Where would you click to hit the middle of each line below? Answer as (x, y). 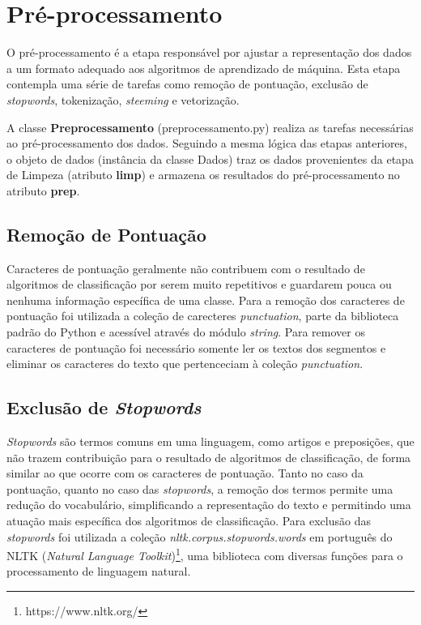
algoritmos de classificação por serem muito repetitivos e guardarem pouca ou (199, 284)
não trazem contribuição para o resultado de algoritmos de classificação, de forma (209, 457)
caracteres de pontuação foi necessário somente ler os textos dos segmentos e (196, 347)
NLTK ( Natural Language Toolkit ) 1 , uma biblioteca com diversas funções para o (205, 554)
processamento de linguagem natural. (99, 571)
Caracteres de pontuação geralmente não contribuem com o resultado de (186, 268)
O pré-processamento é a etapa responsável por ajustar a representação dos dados (209, 52)
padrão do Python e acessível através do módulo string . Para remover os (186, 332)
